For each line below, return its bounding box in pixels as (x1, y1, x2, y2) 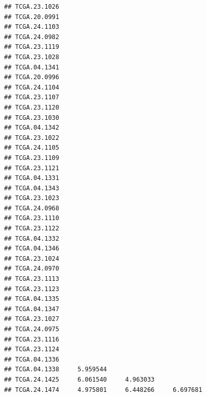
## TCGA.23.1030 (4, 114, 59, 121)
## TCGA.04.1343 (4, 184, 59, 192)
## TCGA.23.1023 (4, 194, 59, 202)
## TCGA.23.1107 (4, 94, 59, 101)
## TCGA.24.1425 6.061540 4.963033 (4, 375, 155, 383)
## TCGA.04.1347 (4, 305, 59, 313)
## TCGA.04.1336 (4, 355, 59, 363)
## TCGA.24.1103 (4, 23, 59, 31)
